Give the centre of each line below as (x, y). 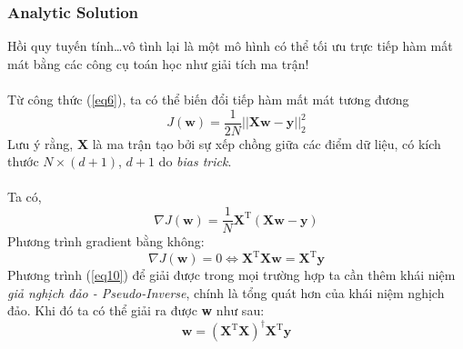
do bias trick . (195, 161)
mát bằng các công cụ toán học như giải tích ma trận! (158, 63)
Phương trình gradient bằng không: (106, 241)
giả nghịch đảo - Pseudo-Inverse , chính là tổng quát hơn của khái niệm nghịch (226, 292)
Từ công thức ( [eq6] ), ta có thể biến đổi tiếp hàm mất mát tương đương (208, 99)
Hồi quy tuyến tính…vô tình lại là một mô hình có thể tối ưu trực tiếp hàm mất (230, 46)
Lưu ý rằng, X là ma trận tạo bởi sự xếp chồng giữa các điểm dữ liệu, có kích (224, 143)
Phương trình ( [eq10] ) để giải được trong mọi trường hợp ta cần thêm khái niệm (231, 275)
